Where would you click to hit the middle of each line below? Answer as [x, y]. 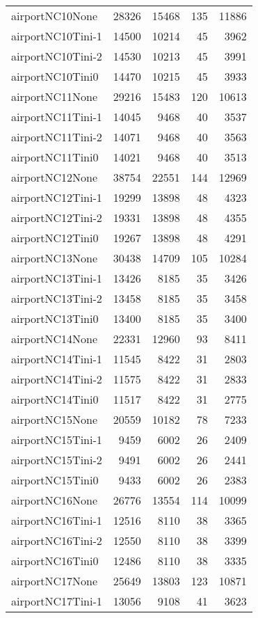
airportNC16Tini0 [55, 561]
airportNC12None [55, 177]
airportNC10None [55, 16]
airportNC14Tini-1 [57, 359]
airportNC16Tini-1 [57, 520]
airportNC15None [55, 419]
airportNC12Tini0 [55, 238]
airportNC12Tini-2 [57, 217]
